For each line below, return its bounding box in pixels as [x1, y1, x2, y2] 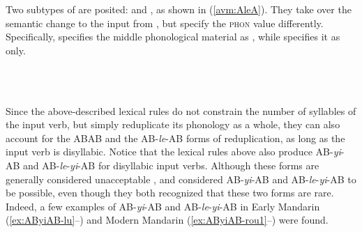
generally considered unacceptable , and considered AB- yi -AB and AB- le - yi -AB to [6, 171, 356, 186]
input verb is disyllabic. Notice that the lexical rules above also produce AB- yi [6, 144, 341, 159]
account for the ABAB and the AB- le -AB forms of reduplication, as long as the [6, 130, 345, 145]
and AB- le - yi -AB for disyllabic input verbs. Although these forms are [23, 157, 319, 172]
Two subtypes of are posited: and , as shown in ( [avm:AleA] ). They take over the [6, 2, 352, 16]
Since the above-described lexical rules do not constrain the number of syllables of [6, 103, 356, 118]
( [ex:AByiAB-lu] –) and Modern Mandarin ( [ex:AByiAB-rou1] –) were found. [6, 212, 329, 227]
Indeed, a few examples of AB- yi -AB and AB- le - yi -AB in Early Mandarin [6, 199, 320, 213]
